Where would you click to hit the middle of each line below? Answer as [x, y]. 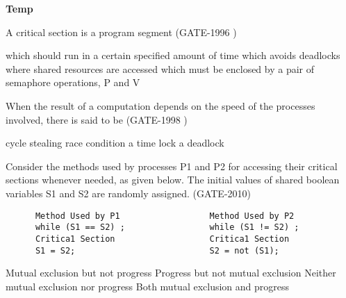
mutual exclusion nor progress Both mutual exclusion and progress [148, 286]
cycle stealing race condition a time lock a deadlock [115, 143]
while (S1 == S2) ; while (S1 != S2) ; [167, 227]
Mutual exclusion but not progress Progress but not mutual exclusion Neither [171, 273]
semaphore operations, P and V [73, 82]
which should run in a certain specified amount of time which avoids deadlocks [173, 55]
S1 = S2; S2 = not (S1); [157, 250]
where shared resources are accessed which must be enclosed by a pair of [160, 68]
